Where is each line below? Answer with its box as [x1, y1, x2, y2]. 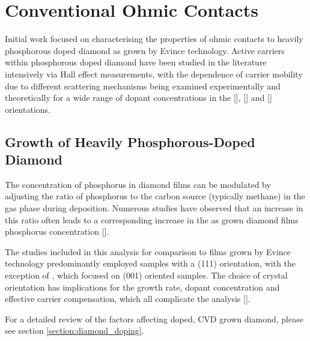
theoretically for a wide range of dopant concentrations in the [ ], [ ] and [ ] [5, 91, 272, 104]
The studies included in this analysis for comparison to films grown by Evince [5, 245, 291, 258]
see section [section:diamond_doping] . [5, 324, 144, 337]
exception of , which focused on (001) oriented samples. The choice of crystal [5, 269, 288, 282]
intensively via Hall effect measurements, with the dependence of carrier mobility [5, 67, 303, 80]
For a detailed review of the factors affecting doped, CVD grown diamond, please [5, 312, 303, 325]
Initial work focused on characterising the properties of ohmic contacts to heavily [5, 32, 303, 45]
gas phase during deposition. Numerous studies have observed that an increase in [5, 202, 303, 214]
